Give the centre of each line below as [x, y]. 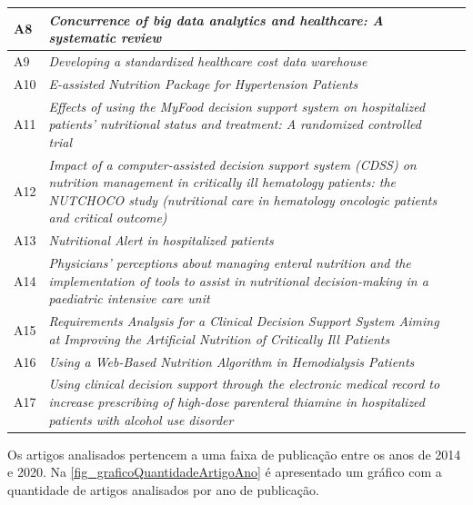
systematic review [105, 38]
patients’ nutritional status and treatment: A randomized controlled [235, 124]
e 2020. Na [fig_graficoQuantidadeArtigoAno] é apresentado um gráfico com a [225, 472]
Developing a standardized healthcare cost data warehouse [208, 60]
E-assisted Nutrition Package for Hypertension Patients [203, 83]
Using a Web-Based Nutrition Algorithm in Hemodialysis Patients [231, 361]
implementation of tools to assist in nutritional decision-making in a [238, 280]
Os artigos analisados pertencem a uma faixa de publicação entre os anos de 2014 [234, 454]
